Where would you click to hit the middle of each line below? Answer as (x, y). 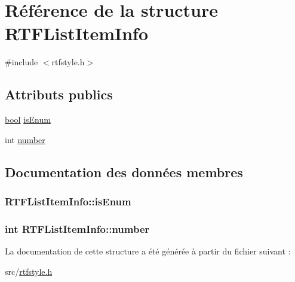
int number (25, 139)
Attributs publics (59, 94)
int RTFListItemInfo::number (77, 228)
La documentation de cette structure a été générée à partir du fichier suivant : (148, 251)
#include (21, 62)
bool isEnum (28, 119)
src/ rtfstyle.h (29, 271)
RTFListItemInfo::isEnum (68, 201)
